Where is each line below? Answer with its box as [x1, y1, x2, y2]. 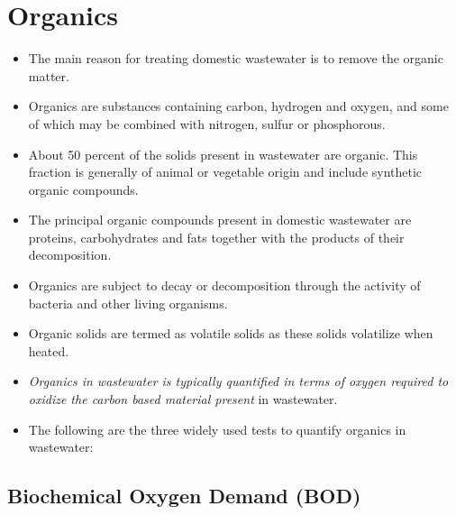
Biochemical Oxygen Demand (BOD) [7, 482, 361, 510]
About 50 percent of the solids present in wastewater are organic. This [28, 144, 418, 163]
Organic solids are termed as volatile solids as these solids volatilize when [28, 324, 433, 343]
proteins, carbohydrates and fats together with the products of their [28, 227, 405, 246]
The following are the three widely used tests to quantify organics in [28, 419, 406, 438]
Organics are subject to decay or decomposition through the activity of [28, 276, 421, 295]
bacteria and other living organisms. [28, 293, 228, 312]
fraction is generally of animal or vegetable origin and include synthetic [28, 162, 423, 181]
